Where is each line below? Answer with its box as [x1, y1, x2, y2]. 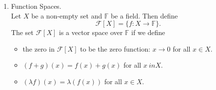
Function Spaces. [11, 1, 61, 11]
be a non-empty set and [31, 10, 102, 20]
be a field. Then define [111, 10, 178, 20]
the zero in [22, 43, 55, 54]
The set [11, 27, 34, 37]
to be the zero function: [80, 43, 151, 54]
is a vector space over [59, 27, 123, 37]
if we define [131, 27, 165, 37]
